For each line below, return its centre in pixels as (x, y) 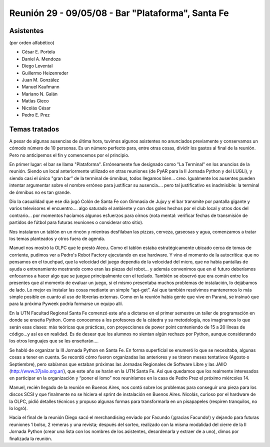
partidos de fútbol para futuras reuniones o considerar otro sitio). (76, 222)
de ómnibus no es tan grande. (40, 192)
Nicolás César (36, 108)
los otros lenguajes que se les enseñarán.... (54, 341)
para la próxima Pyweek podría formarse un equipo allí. (66, 304)
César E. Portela (38, 52)
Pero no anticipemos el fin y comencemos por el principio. (69, 155)
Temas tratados (34, 129)
